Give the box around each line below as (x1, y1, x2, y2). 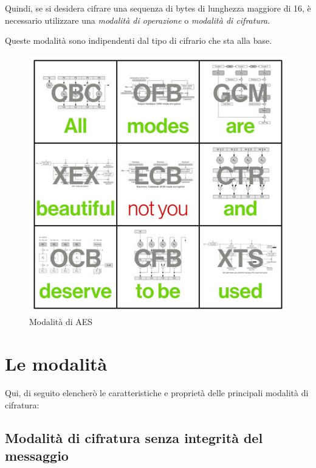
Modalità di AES (29, 315, 93, 328)
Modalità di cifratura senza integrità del (5, 428, 263, 447)
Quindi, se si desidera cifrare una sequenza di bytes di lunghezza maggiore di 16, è (5, 2, 311, 14)
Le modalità (5, 351, 108, 376)
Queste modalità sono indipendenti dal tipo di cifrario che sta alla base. (5, 34, 272, 47)
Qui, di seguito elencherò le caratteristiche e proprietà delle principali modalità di (5, 386, 309, 399)
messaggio (5, 446, 69, 465)
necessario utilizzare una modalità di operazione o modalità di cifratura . (5, 13, 270, 26)
